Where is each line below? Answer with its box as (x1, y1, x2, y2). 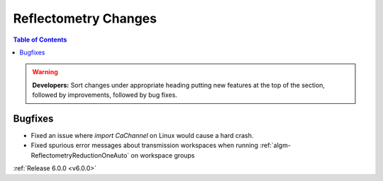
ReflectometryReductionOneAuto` (30, 151, 130, 159)
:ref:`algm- (260, 141, 291, 150)
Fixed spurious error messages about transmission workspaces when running (30, 141, 259, 150)
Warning (32, 68, 58, 76)
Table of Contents (13, 35, 67, 44)
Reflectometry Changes (13, 11, 157, 26)
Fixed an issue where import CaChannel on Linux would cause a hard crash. (30, 132, 254, 140)
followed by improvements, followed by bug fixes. (32, 90, 177, 99)
